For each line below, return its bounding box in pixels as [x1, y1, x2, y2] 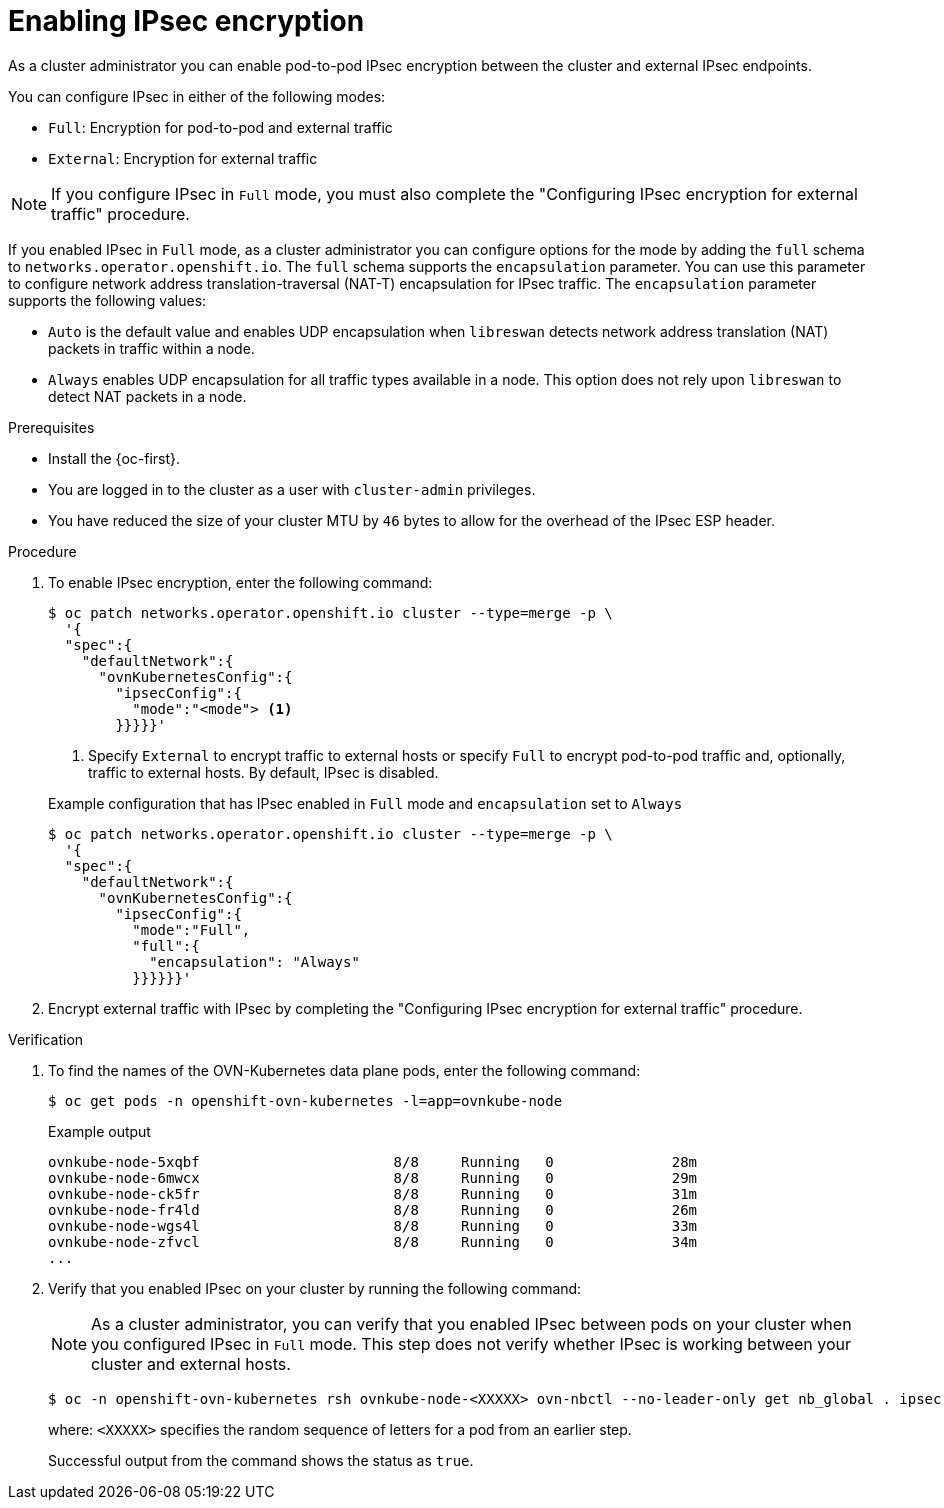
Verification [8, 1030, 84, 1048]
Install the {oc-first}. [48, 449, 181, 467]
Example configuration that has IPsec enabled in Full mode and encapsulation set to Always [48, 794, 683, 812]
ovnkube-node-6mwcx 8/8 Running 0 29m [48, 1169, 698, 1186]
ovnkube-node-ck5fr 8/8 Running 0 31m [48, 1185, 698, 1202]
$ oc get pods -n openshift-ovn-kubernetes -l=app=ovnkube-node [48, 1092, 563, 1109]
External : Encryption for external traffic [48, 149, 318, 167]
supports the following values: [8, 291, 207, 309]
